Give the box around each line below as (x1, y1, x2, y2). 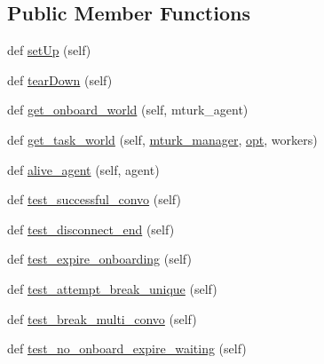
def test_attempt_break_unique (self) (7, 279, 217, 297)
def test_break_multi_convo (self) (7, 309, 197, 328)
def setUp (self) (7, 41, 91, 59)
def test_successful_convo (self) (7, 190, 181, 209)
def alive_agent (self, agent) (7, 160, 160, 178)
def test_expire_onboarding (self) (7, 249, 192, 268)
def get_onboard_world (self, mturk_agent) (7, 100, 249, 119)
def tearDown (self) (7, 70, 113, 89)
